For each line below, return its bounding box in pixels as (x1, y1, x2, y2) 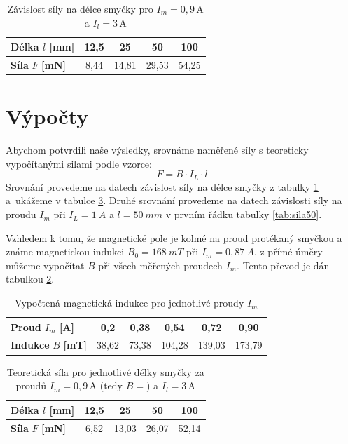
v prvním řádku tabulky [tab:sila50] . (165, 207, 322, 222)
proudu (6, 207, 36, 222)
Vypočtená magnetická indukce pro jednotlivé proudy (15, 295, 244, 310)
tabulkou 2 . (6, 271, 55, 286)
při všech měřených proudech (98, 257, 223, 272)
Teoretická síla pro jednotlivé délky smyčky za (6, 364, 204, 379)
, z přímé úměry (253, 244, 323, 259)
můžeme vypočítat (6, 257, 85, 272)
